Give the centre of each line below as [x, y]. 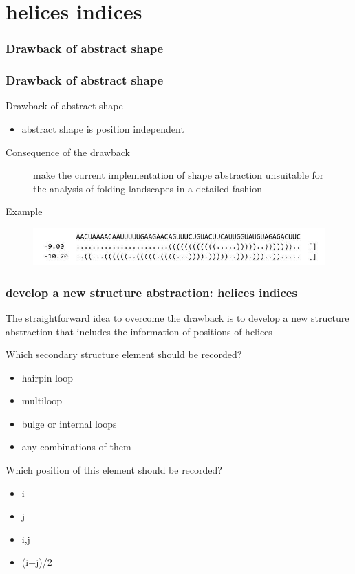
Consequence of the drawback [68, 152]
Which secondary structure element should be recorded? [124, 354]
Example [24, 211]
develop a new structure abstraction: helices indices [151, 292]
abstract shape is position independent [103, 129]
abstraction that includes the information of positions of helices [139, 331]
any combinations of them [76, 446]
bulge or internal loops [69, 423]
